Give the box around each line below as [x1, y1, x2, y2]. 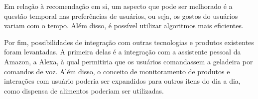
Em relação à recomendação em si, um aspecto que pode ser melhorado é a [4, 1, 233, 11]
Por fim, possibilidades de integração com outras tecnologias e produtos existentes [4, 37, 254, 47]
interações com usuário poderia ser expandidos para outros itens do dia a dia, [4, 76, 241, 86]
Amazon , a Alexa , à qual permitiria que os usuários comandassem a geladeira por [4, 56, 253, 66]
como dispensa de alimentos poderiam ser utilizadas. [4, 85, 164, 96]
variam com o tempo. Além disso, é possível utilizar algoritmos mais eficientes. [4, 20, 244, 31]
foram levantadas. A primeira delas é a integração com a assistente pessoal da [4, 47, 241, 57]
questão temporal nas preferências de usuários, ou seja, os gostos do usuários [4, 10, 238, 21]
